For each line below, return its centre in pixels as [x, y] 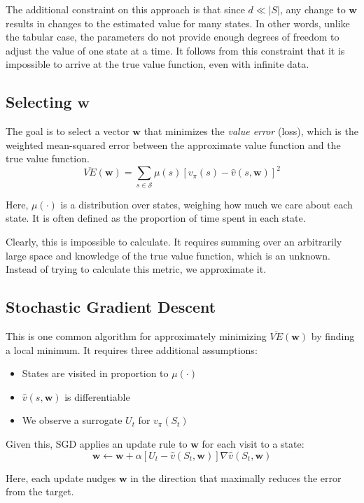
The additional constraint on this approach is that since [125, 9]
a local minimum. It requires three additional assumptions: [132, 349]
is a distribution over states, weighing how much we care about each [206, 204]
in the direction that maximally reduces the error [236, 477]
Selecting [39, 102]
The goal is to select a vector [68, 131]
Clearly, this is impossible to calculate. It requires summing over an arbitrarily [174, 241]
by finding [333, 335]
